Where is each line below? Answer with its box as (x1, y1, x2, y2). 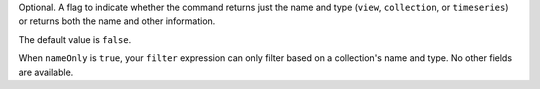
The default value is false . (18, 33, 132, 45)
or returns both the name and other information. (18, 15, 216, 27)
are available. (18, 66, 74, 78)
